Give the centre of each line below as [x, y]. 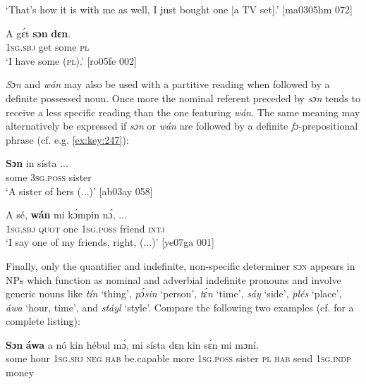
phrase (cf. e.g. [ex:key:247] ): [67, 139]
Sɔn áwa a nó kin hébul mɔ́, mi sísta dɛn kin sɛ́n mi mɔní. [132, 344]
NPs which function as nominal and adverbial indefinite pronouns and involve [173, 279]
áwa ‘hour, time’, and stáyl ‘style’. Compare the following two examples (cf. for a [180, 307]
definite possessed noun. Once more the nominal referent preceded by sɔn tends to [183, 98]
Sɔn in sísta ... [37, 163]
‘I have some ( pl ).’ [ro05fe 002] [71, 60]
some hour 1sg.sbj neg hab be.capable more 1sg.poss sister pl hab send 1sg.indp [178, 358]
